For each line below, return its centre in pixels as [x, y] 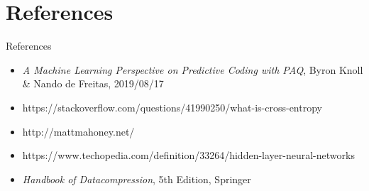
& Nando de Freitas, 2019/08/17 [93, 83]
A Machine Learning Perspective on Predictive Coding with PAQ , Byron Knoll [193, 69]
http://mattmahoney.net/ [78, 131]
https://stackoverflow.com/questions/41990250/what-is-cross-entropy [172, 107]
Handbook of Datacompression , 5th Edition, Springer [137, 179]
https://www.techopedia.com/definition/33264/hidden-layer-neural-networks [188, 155]
